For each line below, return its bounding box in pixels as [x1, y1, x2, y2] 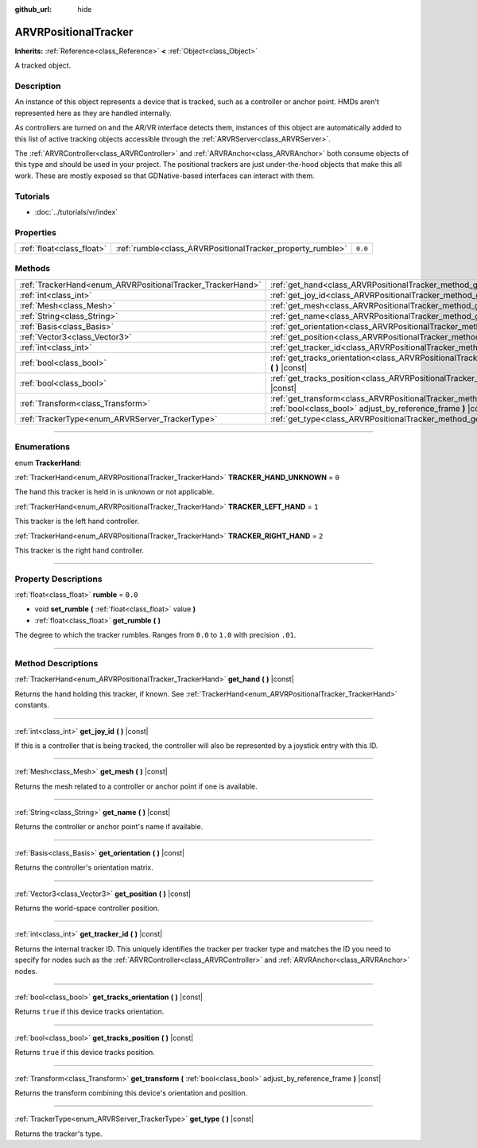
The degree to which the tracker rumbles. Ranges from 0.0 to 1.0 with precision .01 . [14, 630, 297, 640]
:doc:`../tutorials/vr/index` [34, 207, 118, 216]
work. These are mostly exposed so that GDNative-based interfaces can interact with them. [14, 171, 315, 180]
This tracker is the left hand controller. [14, 517, 139, 526]
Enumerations [14, 441, 71, 452]
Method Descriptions [14, 657, 99, 669]
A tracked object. [14, 60, 72, 71]
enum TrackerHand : [14, 458, 82, 467]
